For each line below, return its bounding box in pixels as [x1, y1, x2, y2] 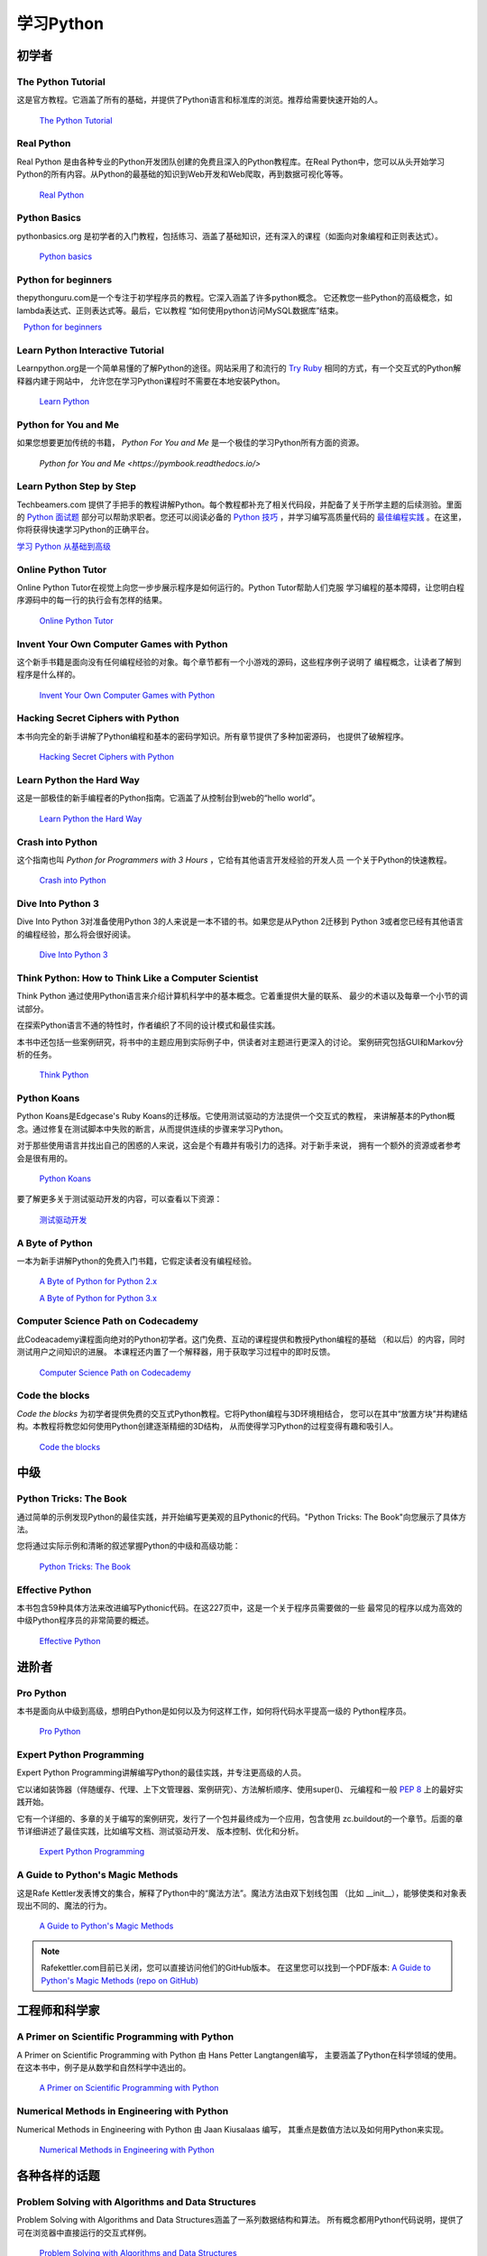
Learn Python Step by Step [16, 480, 137, 493]
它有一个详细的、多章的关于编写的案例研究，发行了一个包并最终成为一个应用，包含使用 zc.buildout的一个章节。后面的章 [16, 1813, 464, 1824]
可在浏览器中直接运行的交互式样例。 [16, 2227, 152, 2238]
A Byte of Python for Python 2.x [39, 1276, 158, 1287]
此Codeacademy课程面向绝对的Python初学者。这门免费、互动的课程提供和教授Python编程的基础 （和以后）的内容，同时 [16, 1334, 466, 1345]
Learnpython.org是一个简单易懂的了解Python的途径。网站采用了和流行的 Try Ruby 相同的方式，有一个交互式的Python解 [16, 363, 462, 374]
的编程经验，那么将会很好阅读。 [16, 929, 135, 939]
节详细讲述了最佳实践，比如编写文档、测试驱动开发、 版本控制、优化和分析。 [16, 1826, 304, 1836]
